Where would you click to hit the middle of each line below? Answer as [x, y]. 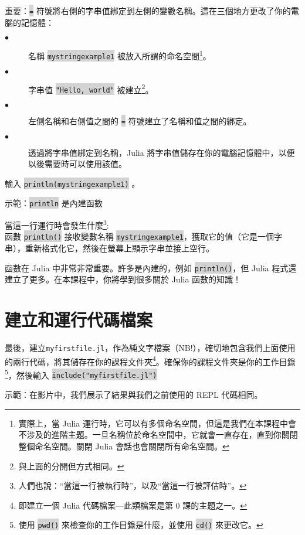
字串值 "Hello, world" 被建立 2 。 [91, 88]
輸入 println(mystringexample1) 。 [72, 183]
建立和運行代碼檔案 [79, 319]
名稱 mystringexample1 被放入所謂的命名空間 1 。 [120, 55]
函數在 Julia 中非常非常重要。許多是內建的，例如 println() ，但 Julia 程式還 [151, 267]
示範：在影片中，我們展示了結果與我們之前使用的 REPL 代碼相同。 [134, 395]
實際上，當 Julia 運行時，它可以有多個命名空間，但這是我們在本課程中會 [157, 423]
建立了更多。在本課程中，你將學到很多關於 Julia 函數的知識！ [123, 279]
